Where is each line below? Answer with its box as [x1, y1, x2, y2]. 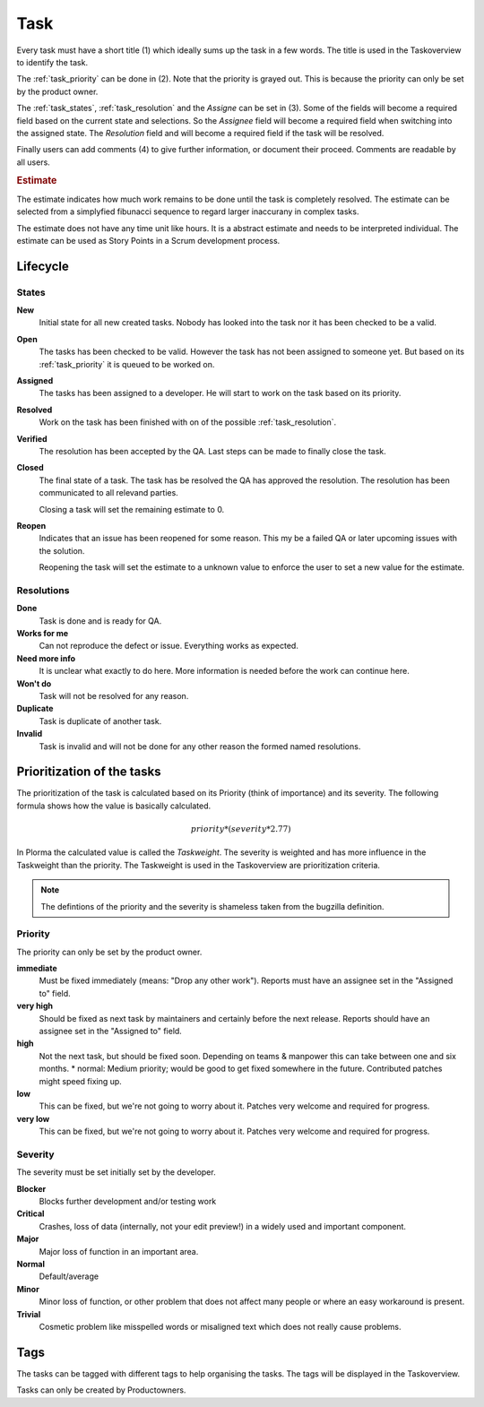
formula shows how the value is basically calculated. [16, 800, 212, 811]
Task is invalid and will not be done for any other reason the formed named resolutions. [39, 740, 361, 752]
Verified [16, 433, 48, 444]
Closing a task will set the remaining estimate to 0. [39, 504, 225, 514]
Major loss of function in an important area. [39, 1246, 199, 1256]
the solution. [39, 545, 85, 556]
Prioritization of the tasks [16, 764, 161, 780]
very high [16, 1000, 54, 1012]
